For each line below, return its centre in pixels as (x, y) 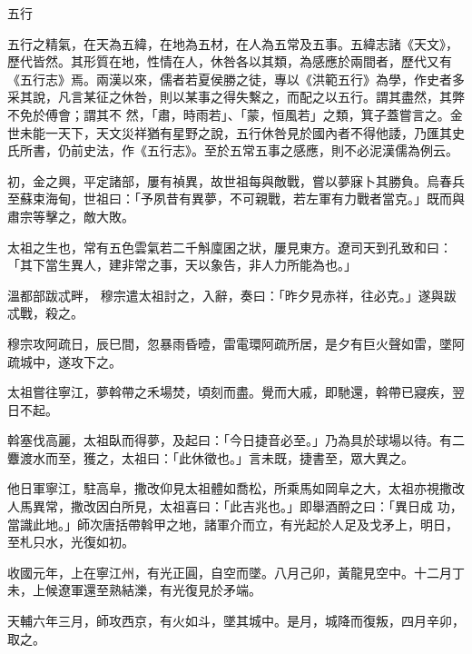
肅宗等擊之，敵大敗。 (71, 216)
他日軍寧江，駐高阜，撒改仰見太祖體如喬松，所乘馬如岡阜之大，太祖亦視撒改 (236, 488)
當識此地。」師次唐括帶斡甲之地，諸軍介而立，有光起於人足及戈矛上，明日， (233, 524)
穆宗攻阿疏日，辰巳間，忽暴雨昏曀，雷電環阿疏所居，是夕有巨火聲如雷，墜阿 (236, 343)
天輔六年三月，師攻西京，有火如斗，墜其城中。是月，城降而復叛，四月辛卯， (236, 621)
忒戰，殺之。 (45, 313)
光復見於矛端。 (216, 590)
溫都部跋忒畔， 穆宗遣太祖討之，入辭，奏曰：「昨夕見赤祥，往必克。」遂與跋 (232, 295)
